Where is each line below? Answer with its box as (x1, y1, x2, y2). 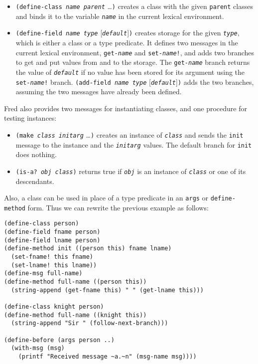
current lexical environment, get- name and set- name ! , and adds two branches (15, 47, 255, 57)
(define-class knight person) (4, 303, 104, 310)
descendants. (15, 176, 54, 186)
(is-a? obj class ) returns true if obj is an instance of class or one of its (15, 166, 246, 176)
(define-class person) (4, 220, 79, 227)
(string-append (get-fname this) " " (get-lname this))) (11, 286, 204, 294)
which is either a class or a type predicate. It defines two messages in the (15, 37, 238, 47)
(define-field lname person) (4, 236, 101, 244)
